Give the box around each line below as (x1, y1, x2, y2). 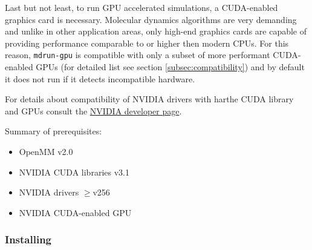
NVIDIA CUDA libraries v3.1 (19, 165, 129, 178)
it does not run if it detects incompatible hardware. (5, 72, 195, 85)
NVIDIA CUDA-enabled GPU (19, 206, 132, 219)
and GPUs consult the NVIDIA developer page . (5, 104, 182, 117)
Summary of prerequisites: (5, 125, 102, 137)
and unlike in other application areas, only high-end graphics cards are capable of (5, 25, 307, 38)
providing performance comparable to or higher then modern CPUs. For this (5, 36, 289, 49)
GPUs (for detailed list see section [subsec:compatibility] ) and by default (36, 61, 305, 73)
